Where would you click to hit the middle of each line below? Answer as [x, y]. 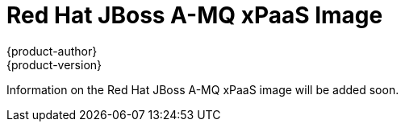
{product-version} [54, 64]
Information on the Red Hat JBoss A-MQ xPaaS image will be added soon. [203, 89]
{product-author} [52, 51]
